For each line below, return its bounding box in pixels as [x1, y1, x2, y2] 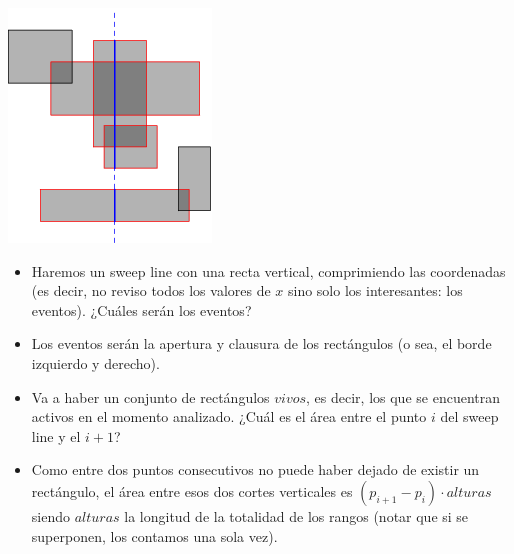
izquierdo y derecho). [31, 352, 160, 373]
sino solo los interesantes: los [287, 280, 463, 301]
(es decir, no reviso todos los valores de [31, 280, 271, 301]
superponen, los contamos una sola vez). [31, 525, 278, 546]
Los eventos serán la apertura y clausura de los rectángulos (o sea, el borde [31, 333, 492, 354]
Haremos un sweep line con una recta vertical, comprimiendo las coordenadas [31, 260, 506, 281]
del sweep [440, 406, 499, 427]
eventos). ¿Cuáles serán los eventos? [31, 299, 252, 320]
